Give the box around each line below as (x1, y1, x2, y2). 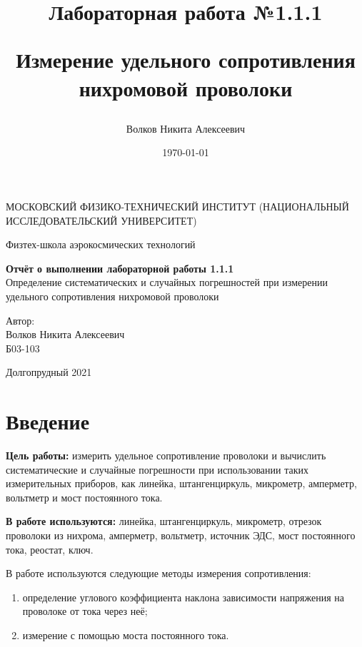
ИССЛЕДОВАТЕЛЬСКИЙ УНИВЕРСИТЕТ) (6, 213, 197, 228)
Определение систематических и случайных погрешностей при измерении (6, 275, 328, 290)
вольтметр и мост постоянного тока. (6, 489, 163, 504)
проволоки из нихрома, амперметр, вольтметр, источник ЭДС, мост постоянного (6, 527, 356, 542)
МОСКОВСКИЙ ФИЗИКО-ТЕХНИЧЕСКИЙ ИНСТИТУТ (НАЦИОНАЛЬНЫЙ (6, 198, 349, 213)
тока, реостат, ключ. (6, 541, 94, 556)
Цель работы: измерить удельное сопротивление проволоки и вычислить (6, 448, 326, 462)
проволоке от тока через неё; (22, 603, 148, 618)
